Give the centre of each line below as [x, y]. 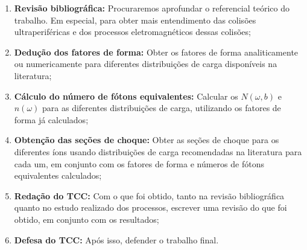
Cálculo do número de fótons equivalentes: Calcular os [126, 96]
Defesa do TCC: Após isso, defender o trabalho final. [116, 239]
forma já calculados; [51, 119]
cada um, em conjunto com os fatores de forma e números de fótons [139, 163]
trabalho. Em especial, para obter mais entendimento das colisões [135, 20]
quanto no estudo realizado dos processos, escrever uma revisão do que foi [150, 207]
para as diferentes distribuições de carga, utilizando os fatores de [162, 108]
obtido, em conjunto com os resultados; [87, 219]
